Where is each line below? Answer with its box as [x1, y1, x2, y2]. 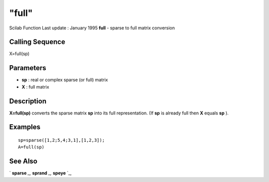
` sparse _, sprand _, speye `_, [9, 170, 72, 176]
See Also [9, 157, 37, 166]
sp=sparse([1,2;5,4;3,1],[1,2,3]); [18, 137, 105, 143]
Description [9, 97, 47, 105]
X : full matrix [21, 84, 49, 90]
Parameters [9, 64, 46, 72]
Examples [9, 123, 41, 131]
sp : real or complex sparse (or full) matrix [21, 77, 108, 83]
